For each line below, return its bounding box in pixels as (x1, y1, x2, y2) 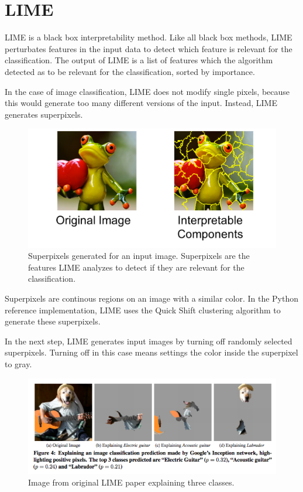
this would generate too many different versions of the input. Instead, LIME (5, 97, 277, 109)
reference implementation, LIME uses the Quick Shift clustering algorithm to (5, 303, 281, 316)
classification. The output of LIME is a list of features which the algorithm (5, 54, 273, 66)
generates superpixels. (5, 108, 83, 120)
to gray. (5, 357, 32, 370)
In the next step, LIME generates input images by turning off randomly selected (5, 334, 292, 347)
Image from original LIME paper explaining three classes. (28, 476, 235, 488)
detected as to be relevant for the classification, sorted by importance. (5, 65, 255, 77)
